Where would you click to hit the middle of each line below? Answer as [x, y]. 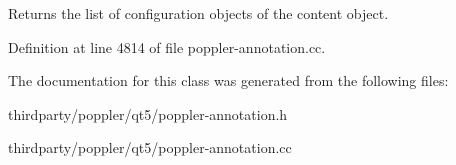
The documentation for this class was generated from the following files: [228, 80]
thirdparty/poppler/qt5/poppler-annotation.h [148, 113]
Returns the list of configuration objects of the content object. [198, 13]
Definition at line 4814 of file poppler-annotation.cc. [167, 46]
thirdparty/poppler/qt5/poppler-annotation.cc [150, 147]
